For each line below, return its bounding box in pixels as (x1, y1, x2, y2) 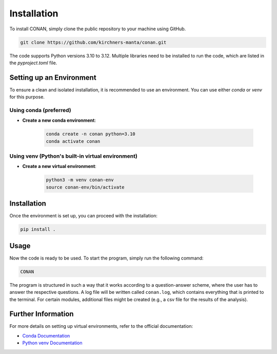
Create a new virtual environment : (22, 163, 97, 170)
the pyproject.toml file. (9, 60, 57, 66)
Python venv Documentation (22, 340, 83, 346)
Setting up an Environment (9, 73, 97, 82)
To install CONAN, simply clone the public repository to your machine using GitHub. (9, 26, 186, 32)
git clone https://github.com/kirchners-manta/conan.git (20, 39, 167, 45)
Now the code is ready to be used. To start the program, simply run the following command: (9, 255, 204, 261)
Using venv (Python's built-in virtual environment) (9, 153, 138, 160)
